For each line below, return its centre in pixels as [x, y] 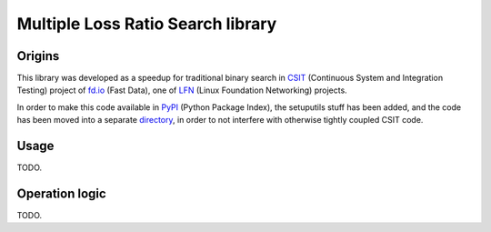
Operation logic [61, 193]
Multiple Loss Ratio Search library [147, 24]
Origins [38, 56]
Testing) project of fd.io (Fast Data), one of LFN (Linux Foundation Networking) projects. [182, 90]
